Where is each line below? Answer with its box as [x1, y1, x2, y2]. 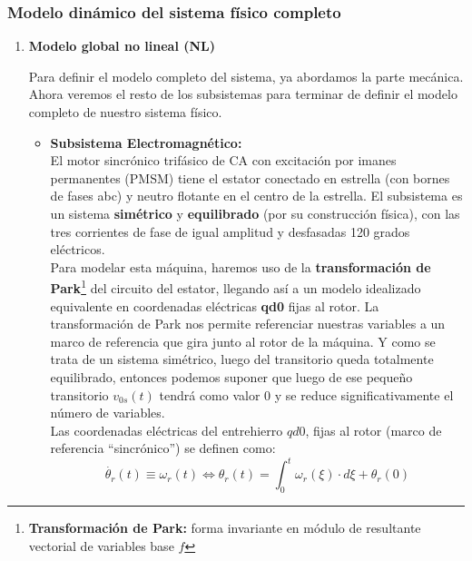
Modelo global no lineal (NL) [28, 36, 216, 55]
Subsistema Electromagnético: [50, 133, 242, 152]
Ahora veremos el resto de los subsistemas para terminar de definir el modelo [28, 84, 457, 103]
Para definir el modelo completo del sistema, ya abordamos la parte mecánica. [28, 66, 464, 85]
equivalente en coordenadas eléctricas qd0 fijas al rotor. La [50, 296, 379, 315]
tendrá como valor [159, 385, 261, 404]
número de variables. [50, 403, 165, 422]
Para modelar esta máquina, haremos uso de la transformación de [50, 257, 431, 276]
